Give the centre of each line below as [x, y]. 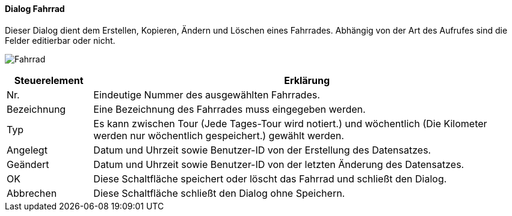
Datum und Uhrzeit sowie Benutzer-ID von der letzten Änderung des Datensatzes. [279, 164]
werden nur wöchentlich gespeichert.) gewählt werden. [219, 135]
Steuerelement [49, 80]
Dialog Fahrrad [35, 9]
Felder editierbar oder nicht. [60, 40]
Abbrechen [32, 193]
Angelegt [27, 150]
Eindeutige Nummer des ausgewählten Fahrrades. [207, 94]
